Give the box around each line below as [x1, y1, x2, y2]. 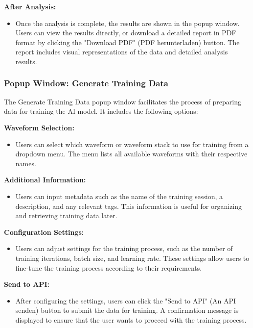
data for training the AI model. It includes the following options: [4, 106, 198, 116]
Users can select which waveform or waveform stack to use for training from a [15, 139, 249, 149]
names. [15, 158, 36, 168]
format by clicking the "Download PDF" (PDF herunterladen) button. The [15, 37, 240, 47]
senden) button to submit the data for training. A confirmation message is [15, 305, 239, 315]
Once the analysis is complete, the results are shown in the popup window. [15, 18, 240, 28]
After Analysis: [4, 1, 56, 11]
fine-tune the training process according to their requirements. [15, 262, 202, 273]
